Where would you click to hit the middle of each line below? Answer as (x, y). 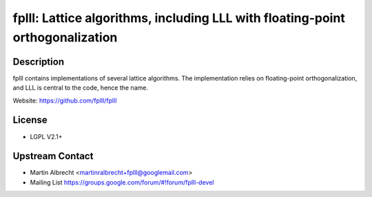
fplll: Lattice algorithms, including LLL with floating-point (179, 18)
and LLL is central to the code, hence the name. (80, 88)
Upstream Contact (53, 156)
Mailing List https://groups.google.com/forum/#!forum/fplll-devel (122, 182)
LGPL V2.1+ (46, 136)
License (30, 120)
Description (39, 62)
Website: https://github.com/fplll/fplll (65, 101)
